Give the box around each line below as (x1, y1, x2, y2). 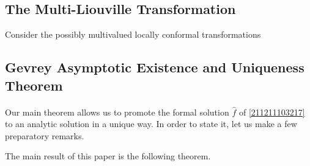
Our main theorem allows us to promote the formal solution (5, 105, 229, 118)
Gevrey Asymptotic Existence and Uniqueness (5, 58, 304, 77)
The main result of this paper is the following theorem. (5, 150, 211, 162)
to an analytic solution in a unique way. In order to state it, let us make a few (5, 117, 297, 130)
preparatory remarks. (5, 129, 84, 142)
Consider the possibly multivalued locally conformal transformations (5, 28, 261, 41)
